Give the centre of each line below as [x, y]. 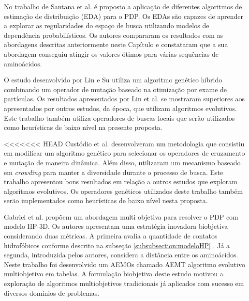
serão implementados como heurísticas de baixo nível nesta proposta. [106, 200]
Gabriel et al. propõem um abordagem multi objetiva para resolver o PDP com [121, 216]
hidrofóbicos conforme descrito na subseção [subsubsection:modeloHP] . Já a [117, 245]
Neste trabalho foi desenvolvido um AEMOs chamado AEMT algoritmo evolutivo [124, 264]
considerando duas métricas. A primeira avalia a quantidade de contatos [111, 236]
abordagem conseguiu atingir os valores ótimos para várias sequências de [111, 54]
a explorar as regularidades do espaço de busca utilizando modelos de [107, 25]
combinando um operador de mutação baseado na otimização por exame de [116, 89]
